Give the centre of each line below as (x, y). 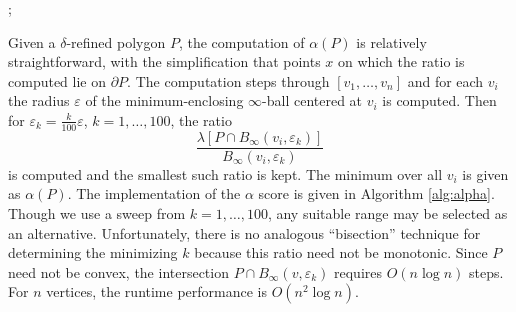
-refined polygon (116, 41)
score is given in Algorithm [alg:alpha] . (376, 193)
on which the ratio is (401, 61)
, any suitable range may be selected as (387, 213)
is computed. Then (439, 100)
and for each (445, 80)
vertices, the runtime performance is (157, 291)
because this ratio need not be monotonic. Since (341, 252)
